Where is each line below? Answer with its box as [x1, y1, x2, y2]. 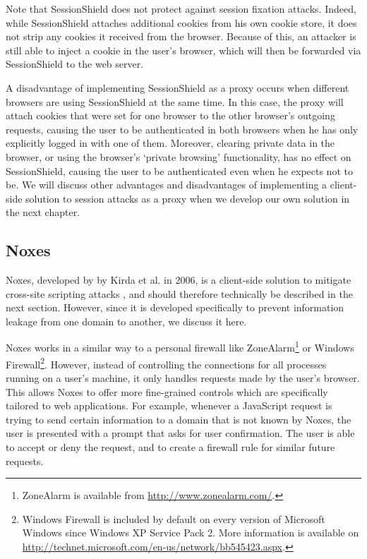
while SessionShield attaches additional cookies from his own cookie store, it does [6, 15, 357, 30]
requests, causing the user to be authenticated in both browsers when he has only [6, 121, 359, 136]
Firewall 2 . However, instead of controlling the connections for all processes [6, 354, 327, 371]
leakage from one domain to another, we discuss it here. [6, 313, 247, 328]
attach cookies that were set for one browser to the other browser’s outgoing [6, 108, 335, 123]
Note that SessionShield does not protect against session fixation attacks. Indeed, [6, 1, 356, 16]
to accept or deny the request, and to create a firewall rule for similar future [6, 439, 335, 454]
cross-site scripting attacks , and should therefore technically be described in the [6, 286, 353, 301]
